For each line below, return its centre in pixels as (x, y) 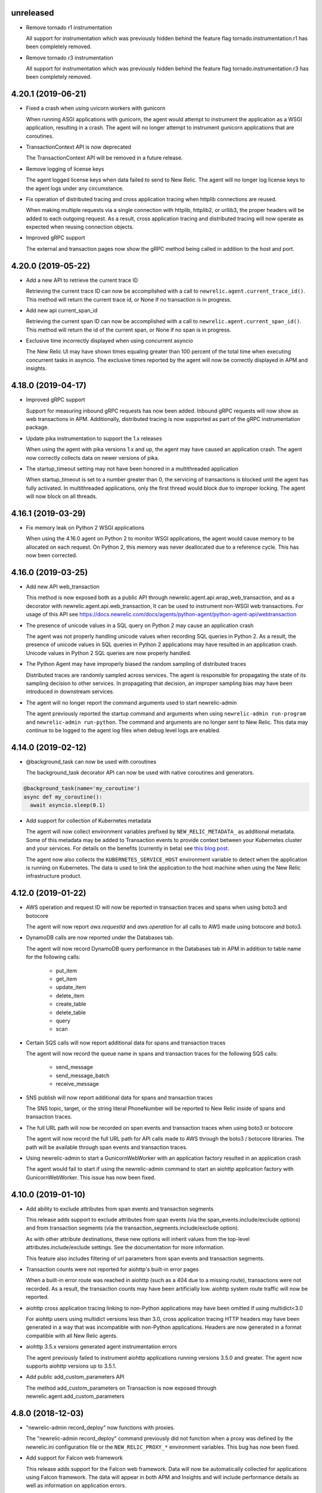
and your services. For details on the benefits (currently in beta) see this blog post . (128, 849)
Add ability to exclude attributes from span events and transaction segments (120, 1209)
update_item (71, 987)
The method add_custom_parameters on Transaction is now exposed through (121, 1388)
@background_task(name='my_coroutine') (82, 789)
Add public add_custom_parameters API (75, 1377)
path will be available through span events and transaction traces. (107, 1147)
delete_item (70, 996)
